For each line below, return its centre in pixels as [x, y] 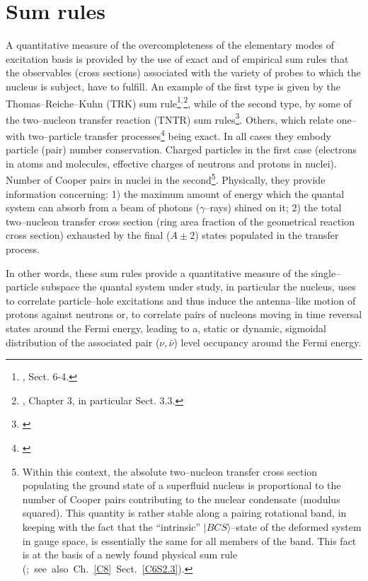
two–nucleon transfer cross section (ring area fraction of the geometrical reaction [180, 221]
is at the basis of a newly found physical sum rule [130, 554]
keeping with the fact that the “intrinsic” [111, 526]
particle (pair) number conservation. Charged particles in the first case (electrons [182, 149]
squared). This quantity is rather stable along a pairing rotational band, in [184, 513]
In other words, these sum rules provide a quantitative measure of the [157, 272]
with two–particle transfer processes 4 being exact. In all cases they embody [168, 135]
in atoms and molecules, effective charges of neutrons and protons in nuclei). [171, 163]
